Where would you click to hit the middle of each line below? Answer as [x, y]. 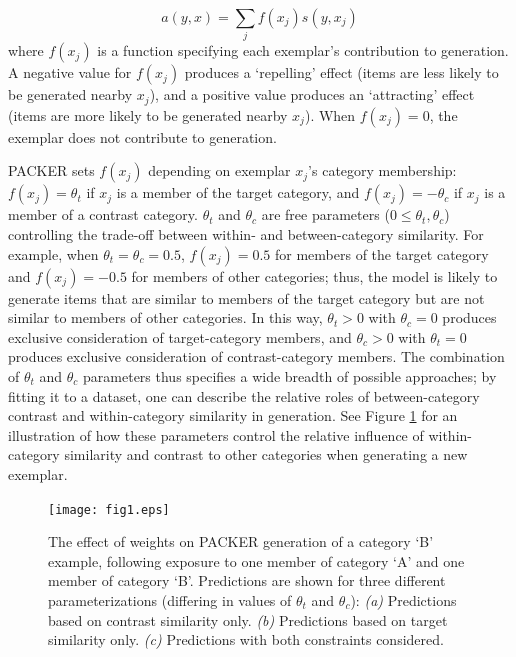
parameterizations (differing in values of [170, 599]
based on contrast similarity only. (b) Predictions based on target [248, 619]
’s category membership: [382, 170]
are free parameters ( [325, 214]
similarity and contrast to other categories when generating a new [266, 454]
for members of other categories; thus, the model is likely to [314, 275]
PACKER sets [51, 170]
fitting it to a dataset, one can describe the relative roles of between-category [244, 395]
